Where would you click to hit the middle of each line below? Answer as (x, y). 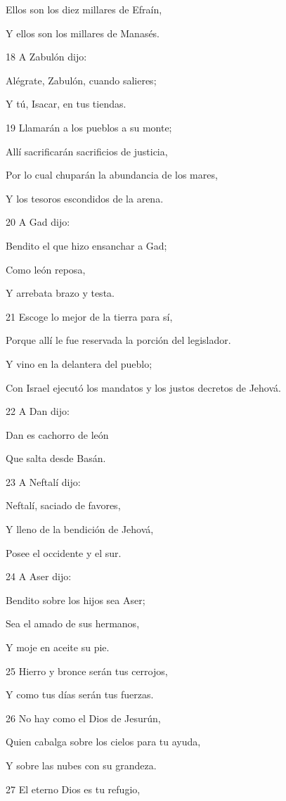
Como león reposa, (46, 269)
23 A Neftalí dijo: (43, 481)
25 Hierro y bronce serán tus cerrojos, (87, 671)
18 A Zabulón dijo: (46, 57)
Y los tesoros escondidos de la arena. (85, 198)
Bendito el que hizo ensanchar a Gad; (86, 245)
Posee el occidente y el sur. (64, 552)
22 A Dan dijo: (38, 411)
